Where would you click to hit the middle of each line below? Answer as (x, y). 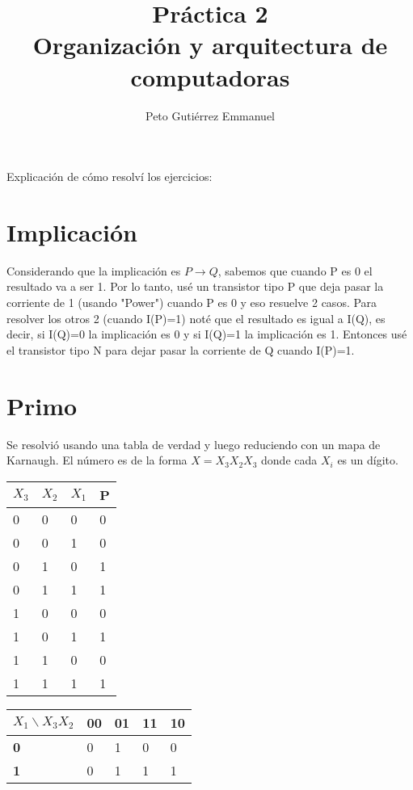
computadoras (210, 76)
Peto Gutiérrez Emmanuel (210, 115)
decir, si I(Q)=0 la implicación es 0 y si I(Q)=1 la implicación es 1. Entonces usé (207, 334)
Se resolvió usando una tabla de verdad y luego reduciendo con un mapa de (194, 444)
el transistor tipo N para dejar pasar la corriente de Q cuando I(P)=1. (181, 349)
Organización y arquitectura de (210, 45)
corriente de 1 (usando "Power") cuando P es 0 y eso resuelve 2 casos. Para (192, 302)
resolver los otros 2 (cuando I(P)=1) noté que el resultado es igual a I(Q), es (196, 318)
